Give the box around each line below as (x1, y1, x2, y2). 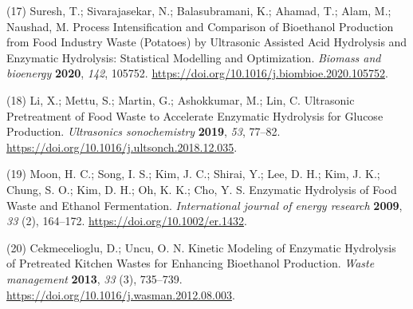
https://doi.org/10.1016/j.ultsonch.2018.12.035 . (6, 138, 238, 155)
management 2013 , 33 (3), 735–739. (6, 270, 183, 287)
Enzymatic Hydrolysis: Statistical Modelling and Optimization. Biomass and (6, 49, 381, 65)
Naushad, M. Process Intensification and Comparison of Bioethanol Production (6, 18, 394, 34)
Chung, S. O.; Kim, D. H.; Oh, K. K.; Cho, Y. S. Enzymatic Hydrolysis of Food (6, 180, 397, 197)
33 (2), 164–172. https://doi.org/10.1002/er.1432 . (6, 212, 247, 229)
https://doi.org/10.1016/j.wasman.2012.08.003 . (6, 286, 235, 303)
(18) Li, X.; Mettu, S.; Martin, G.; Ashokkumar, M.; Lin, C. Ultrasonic (6, 91, 355, 108)
